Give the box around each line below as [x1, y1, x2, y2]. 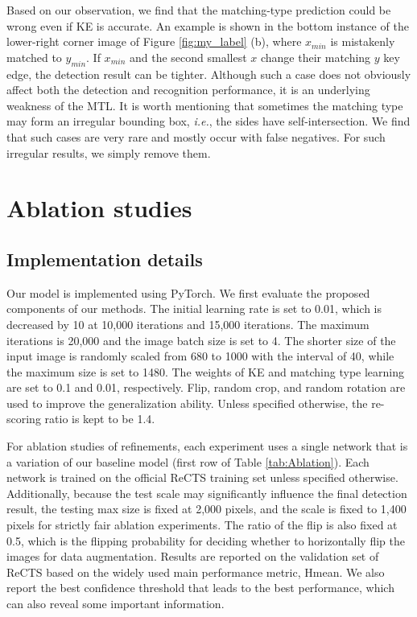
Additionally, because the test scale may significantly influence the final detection [6, 484, 407, 501]
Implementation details [6, 246, 203, 271]
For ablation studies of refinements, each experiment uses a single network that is [6, 438, 408, 455]
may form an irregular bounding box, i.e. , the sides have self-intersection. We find [6, 113, 411, 130]
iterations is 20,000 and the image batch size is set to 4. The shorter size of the [6, 331, 396, 348]
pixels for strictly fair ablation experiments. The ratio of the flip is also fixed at [6, 516, 398, 533]
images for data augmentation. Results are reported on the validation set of [6, 548, 379, 565]
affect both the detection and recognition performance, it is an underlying [6, 81, 370, 98]
